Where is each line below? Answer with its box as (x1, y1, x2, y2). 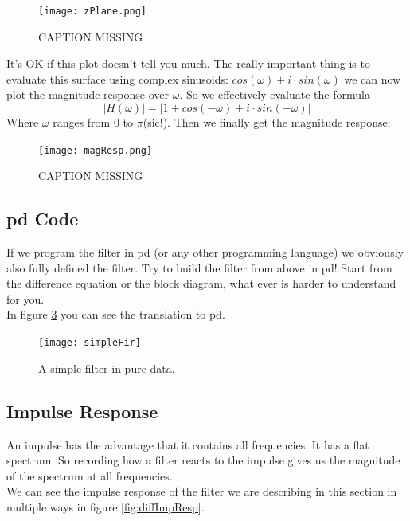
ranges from (53, 114, 111, 131)
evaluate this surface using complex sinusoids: (6, 70, 228, 87)
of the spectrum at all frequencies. (6, 467, 173, 484)
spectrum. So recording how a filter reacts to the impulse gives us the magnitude (6, 452, 400, 468)
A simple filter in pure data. (38, 359, 175, 376)
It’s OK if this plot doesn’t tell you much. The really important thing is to (6, 55, 370, 72)
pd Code (6, 206, 79, 231)
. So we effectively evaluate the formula (179, 86, 370, 103)
